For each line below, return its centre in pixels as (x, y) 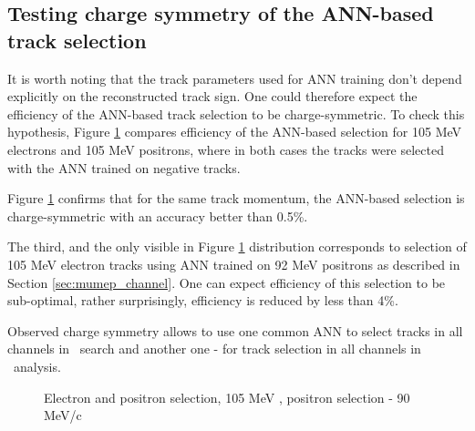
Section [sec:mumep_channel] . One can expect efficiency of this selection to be (227, 282)
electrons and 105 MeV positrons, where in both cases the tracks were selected (226, 149)
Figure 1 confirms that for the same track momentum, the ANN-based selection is (236, 198)
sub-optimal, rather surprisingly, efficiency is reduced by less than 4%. (203, 300)
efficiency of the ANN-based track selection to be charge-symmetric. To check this (236, 113)
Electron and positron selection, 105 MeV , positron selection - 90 (227, 397)
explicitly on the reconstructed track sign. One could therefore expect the (212, 96)
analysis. (37, 366)
